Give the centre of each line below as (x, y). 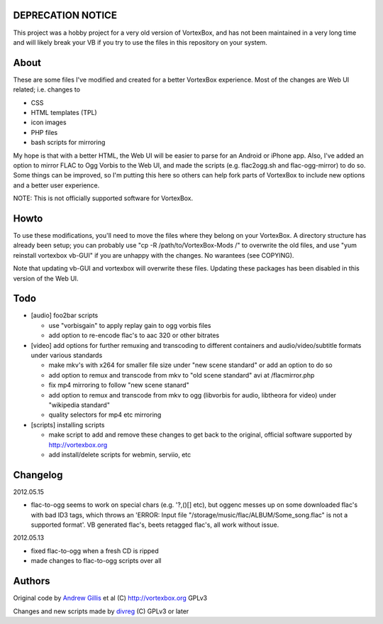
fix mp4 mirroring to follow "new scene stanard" (119, 385)
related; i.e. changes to (47, 89)
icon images (49, 122)
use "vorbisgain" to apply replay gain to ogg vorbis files (130, 325)
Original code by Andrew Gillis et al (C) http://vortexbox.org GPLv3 (110, 598)
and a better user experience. (56, 185)
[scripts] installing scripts (68, 425)
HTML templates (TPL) (64, 112)
